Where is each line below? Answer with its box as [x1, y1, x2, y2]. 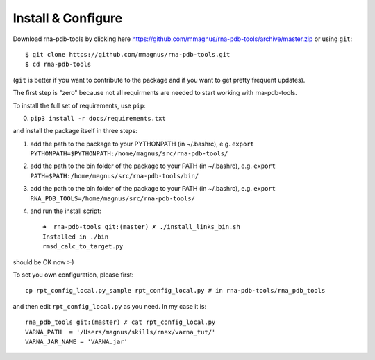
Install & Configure [12, 10, 123, 26]
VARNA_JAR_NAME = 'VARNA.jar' [25, 337, 128, 345]
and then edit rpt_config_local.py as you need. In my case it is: [12, 302, 207, 310]
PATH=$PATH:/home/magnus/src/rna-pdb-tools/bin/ [30, 172, 199, 180]
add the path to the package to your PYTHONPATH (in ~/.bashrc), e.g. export [30, 139, 255, 148]
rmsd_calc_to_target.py [42, 243, 124, 250]
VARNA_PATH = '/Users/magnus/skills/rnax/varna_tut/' [25, 328, 216, 336]
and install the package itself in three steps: [12, 127, 138, 135]
